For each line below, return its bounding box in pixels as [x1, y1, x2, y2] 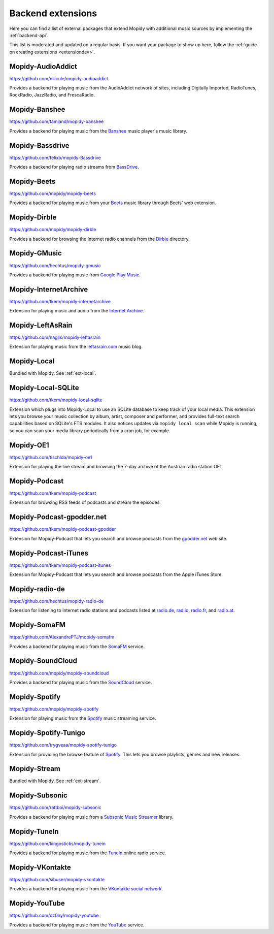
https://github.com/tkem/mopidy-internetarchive [9, 298, 111, 304]
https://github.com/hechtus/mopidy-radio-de [9, 598, 104, 604]
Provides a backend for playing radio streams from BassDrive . [9, 164, 139, 170]
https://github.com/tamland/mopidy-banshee [9, 118, 104, 124]
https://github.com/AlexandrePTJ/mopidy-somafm [9, 634, 115, 640]
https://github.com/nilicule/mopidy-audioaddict [9, 75, 109, 81]
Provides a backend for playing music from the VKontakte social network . [9, 886, 163, 892]
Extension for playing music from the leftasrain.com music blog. [9, 343, 143, 350]
